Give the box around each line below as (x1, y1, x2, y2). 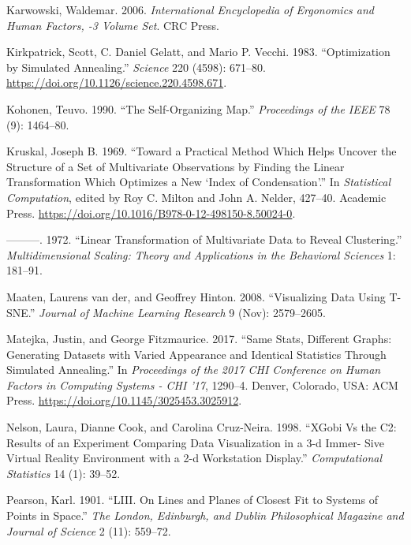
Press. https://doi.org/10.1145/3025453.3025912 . (6, 392, 242, 409)
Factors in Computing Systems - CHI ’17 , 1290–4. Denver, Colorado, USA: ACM (6, 376, 398, 393)
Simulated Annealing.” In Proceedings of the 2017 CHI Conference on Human (6, 361, 381, 378)
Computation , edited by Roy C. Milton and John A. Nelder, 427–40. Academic (6, 189, 387, 205)
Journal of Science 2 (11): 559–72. (6, 522, 171, 539)
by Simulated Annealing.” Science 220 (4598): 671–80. (6, 58, 267, 75)
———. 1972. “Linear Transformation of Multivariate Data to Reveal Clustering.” (6, 231, 402, 248)
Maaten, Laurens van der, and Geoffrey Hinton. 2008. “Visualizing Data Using (6, 288, 386, 304)
